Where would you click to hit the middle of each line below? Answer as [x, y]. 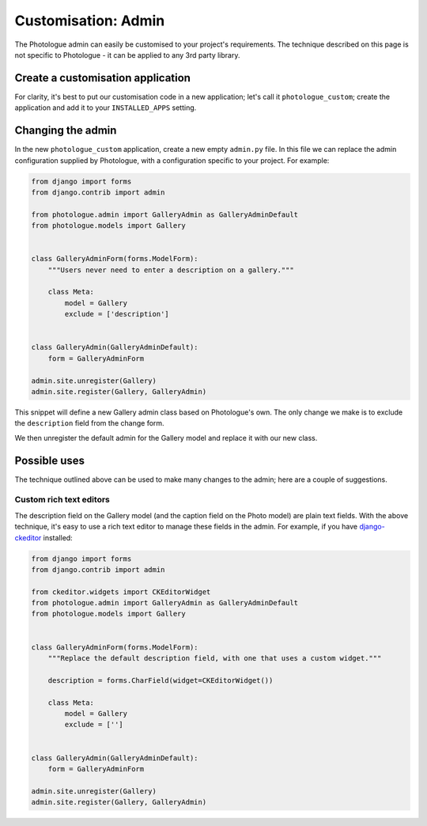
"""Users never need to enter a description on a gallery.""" [171, 270]
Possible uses [50, 460]
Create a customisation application [103, 78]
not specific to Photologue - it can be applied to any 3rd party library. [127, 55]
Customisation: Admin [90, 21]
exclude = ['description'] [117, 314]
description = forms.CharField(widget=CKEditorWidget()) [161, 680]
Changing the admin [66, 131]
